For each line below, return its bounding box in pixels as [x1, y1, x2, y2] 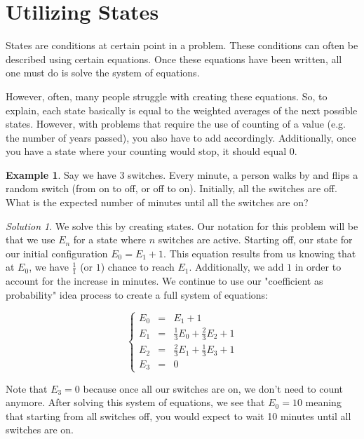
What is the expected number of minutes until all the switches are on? [6, 195, 309, 210]
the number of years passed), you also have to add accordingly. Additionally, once [6, 130, 356, 144]
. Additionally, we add [189, 259, 284, 274]
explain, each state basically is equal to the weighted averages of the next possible [6, 102, 358, 117]
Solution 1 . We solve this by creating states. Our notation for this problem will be [6, 218, 358, 233]
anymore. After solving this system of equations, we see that [6, 395, 265, 410]
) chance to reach [100, 259, 175, 274]
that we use [6, 232, 55, 247]
